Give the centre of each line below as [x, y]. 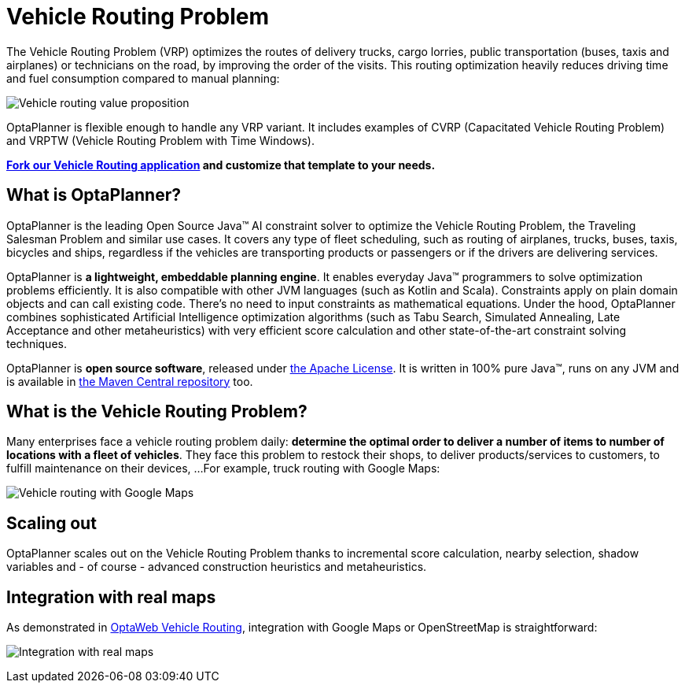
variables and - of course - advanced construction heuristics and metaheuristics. [217, 567]
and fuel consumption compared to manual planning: [143, 78]
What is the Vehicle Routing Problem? [157, 412]
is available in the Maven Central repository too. [130, 381]
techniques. [37, 343]
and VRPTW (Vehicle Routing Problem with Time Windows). [160, 140]
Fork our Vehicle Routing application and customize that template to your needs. [221, 165]
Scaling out [52, 523]
